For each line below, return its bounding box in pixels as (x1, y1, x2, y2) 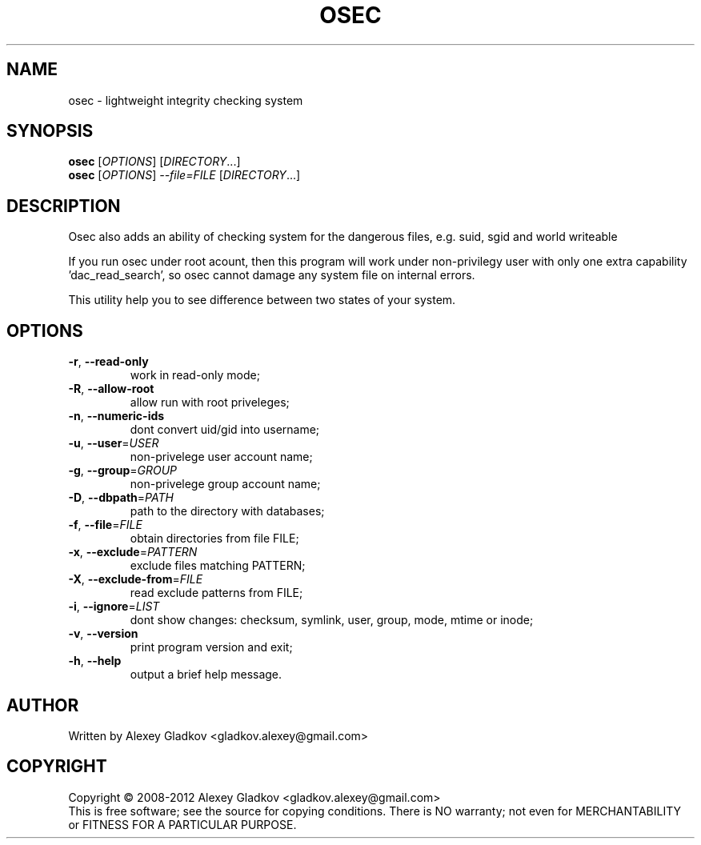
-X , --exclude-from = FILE (68, 572, 203, 587)
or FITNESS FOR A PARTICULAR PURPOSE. (68, 817, 297, 831)
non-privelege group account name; (130, 477, 321, 491)
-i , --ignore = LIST (68, 599, 160, 614)
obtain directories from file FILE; (130, 531, 299, 546)
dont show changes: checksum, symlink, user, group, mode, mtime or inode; (130, 613, 534, 627)
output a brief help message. (130, 667, 282, 682)
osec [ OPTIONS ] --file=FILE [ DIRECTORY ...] (68, 168, 301, 182)
